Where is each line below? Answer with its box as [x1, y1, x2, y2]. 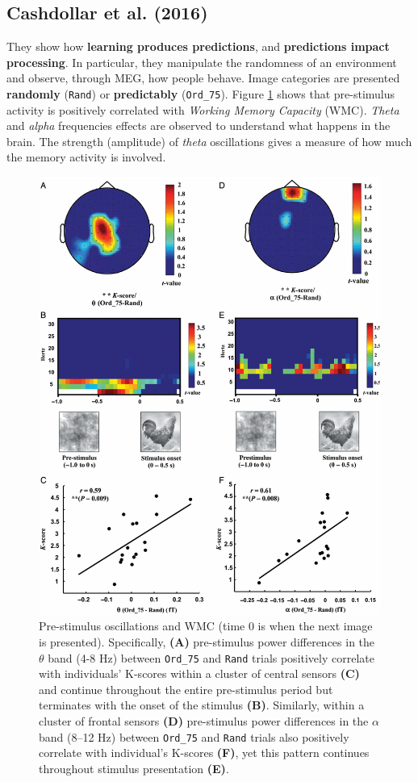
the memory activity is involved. [6, 148, 166, 165]
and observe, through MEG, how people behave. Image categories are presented [6, 69, 400, 86]
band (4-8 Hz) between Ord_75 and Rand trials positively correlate [48, 649, 374, 666]
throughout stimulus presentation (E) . [39, 759, 229, 776]
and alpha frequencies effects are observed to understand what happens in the [6, 117, 391, 134]
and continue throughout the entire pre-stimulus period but [39, 680, 333, 697]
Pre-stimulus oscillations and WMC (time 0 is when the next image [39, 617, 373, 634]
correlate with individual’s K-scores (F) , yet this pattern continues [39, 744, 370, 761]
